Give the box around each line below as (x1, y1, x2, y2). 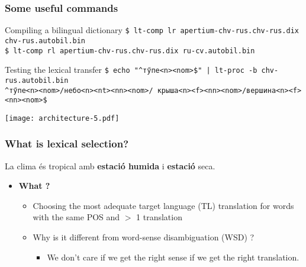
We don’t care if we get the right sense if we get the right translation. (47, 250, 299, 263)
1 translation (136, 211, 182, 223)
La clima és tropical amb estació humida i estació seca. (5, 159, 215, 172)
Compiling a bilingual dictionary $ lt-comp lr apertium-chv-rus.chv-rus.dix (5, 24, 299, 36)
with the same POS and (33, 211, 120, 223)
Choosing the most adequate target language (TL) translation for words (33, 199, 294, 211)
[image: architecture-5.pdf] (5, 114, 120, 123)
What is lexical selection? (5, 136, 129, 151)
